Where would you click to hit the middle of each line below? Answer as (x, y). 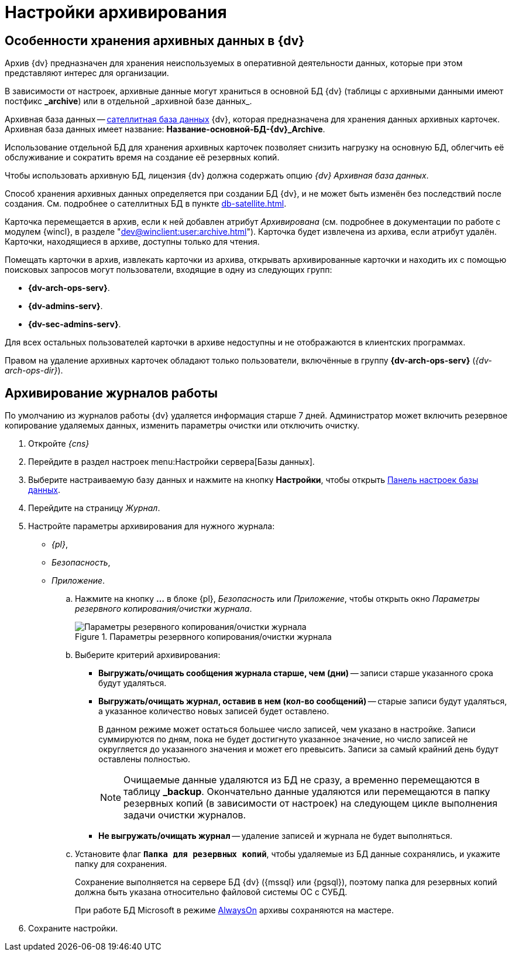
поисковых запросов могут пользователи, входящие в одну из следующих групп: (169, 270)
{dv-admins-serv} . (66, 306)
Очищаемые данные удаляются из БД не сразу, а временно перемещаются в (302, 780)
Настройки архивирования (116, 12)
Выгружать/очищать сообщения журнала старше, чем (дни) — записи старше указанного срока (296, 673)
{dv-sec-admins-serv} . (75, 324)
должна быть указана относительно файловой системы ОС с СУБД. (211, 892)
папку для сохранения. (121, 864)
